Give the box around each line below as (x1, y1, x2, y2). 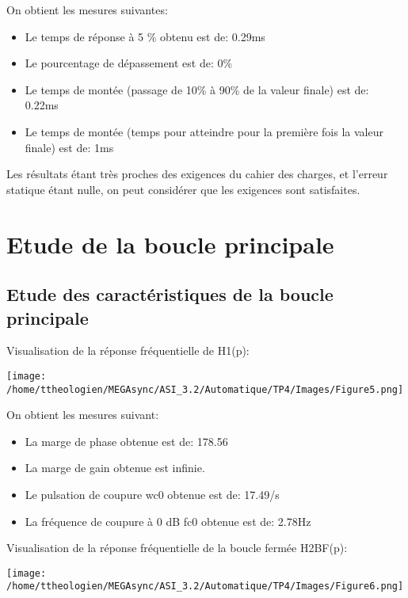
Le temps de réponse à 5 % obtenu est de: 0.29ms (25, 28, 265, 44)
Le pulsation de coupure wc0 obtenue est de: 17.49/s (25, 486, 280, 502)
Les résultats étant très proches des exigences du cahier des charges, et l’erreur (6, 166, 388, 182)
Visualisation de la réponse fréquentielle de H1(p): (6, 342, 250, 359)
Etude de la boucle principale (6, 227, 334, 260)
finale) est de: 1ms (25, 139, 114, 155)
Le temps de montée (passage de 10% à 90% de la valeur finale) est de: (25, 81, 369, 97)
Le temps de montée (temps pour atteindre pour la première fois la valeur (25, 123, 383, 139)
